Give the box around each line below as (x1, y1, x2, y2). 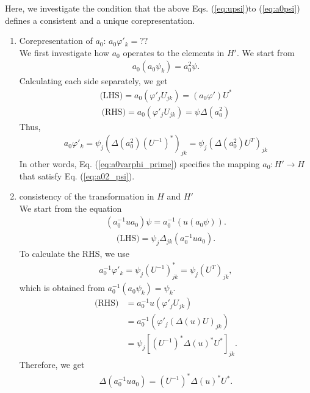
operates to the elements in (123, 46, 225, 59)
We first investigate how (19, 46, 109, 59)
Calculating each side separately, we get (19, 74, 168, 87)
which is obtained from (19, 281, 105, 294)
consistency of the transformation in (19, 190, 154, 203)
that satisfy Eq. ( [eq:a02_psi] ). (19, 169, 135, 182)
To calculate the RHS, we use (19, 247, 130, 260)
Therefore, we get (19, 358, 85, 371)
